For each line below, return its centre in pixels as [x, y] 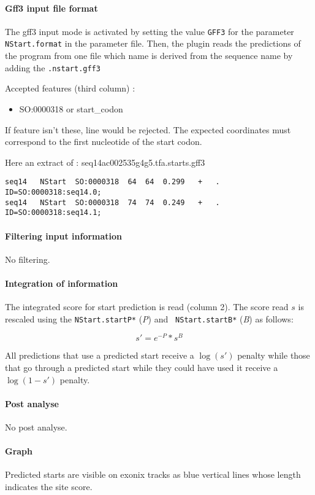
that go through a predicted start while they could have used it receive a [142, 368]
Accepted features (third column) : [70, 88]
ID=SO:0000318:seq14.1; [53, 213]
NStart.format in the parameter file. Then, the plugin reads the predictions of [153, 43]
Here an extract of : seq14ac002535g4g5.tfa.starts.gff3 [105, 162]
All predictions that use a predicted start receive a [100, 355]
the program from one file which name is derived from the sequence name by [149, 56]
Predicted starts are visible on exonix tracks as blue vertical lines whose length [153, 474]
